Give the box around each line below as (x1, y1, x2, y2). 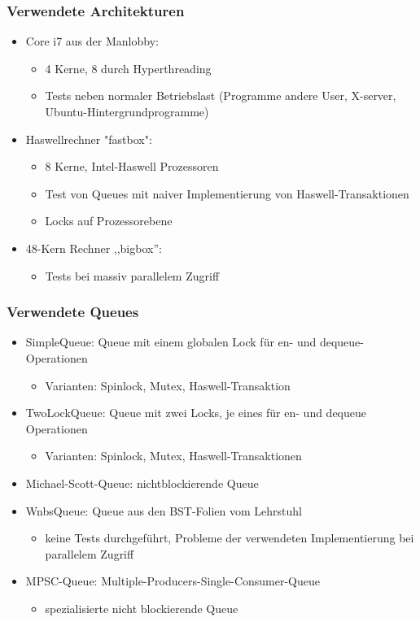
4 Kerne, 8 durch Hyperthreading (45, 59, 212, 76)
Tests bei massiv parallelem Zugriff (45, 267, 220, 284)
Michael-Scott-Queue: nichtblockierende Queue (25, 474, 259, 491)
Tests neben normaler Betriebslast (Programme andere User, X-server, (45, 87, 396, 104)
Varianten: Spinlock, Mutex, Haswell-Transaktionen (45, 447, 302, 464)
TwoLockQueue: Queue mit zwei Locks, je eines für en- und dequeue (25, 404, 367, 421)
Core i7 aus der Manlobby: (25, 33, 159, 50)
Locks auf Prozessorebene (45, 212, 173, 229)
